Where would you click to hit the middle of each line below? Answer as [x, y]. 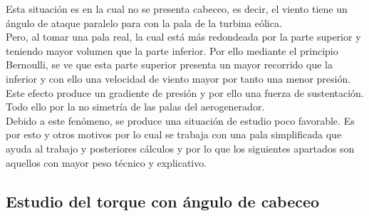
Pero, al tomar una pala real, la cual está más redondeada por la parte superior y [183, 37]
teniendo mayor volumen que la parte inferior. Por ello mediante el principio [172, 50]
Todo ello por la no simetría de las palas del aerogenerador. [135, 107]
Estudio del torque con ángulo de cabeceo [163, 201]
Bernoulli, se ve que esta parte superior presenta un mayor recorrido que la [169, 65]
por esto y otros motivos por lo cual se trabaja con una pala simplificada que [174, 134]
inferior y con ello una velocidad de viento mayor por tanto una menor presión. [178, 78]
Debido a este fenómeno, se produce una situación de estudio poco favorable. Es [180, 120]
